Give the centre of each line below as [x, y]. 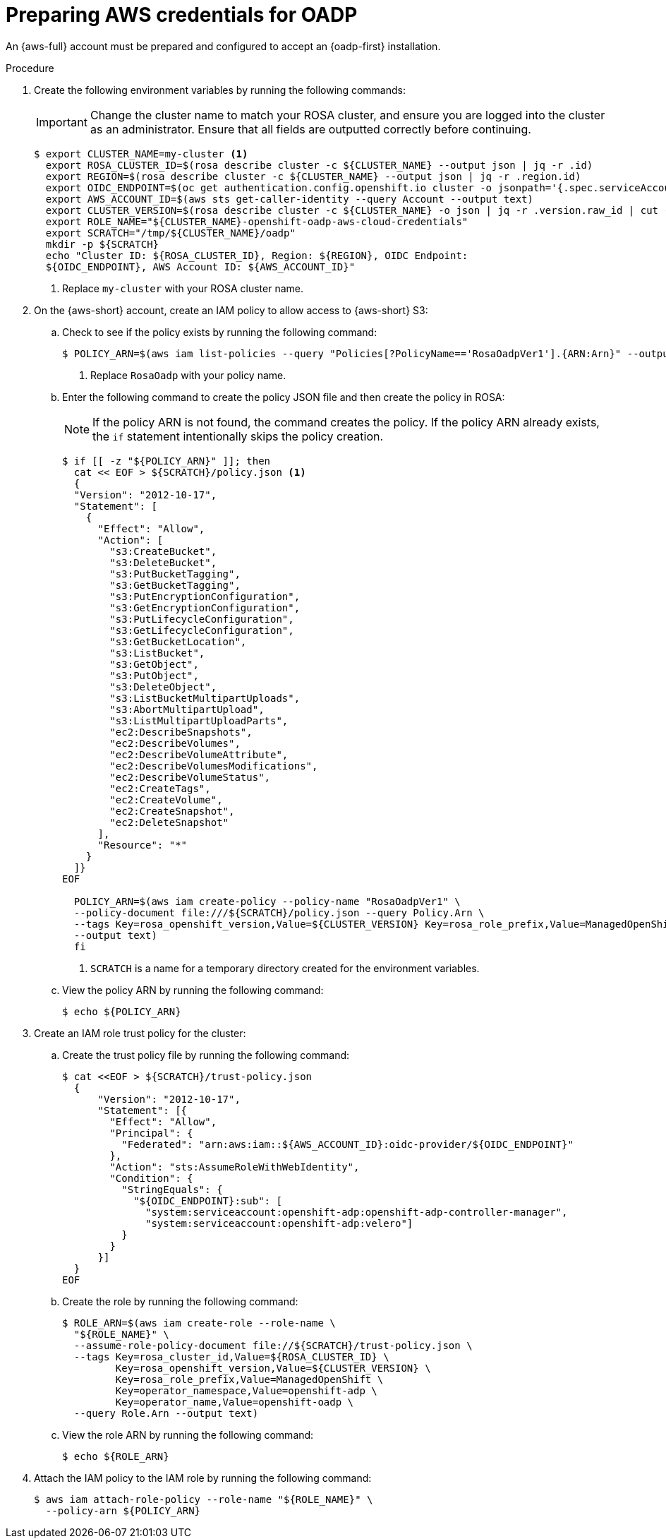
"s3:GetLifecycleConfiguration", [202, 630]
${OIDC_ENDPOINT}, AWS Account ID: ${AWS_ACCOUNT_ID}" [200, 267]
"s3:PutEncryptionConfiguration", [205, 596]
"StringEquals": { [172, 1189]
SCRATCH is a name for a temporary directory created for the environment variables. [285, 968]
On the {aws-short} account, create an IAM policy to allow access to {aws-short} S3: [231, 310]
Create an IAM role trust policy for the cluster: [140, 1033]
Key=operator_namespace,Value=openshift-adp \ [246, 1390]
